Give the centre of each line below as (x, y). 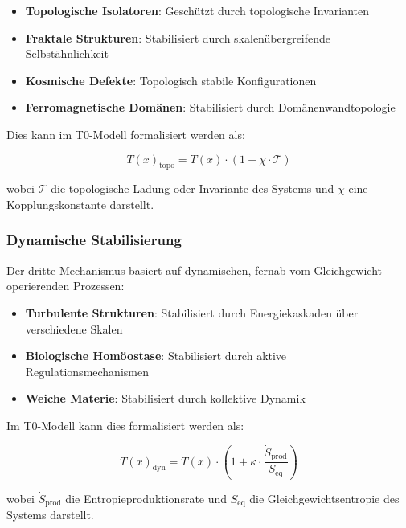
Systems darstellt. (50, 515)
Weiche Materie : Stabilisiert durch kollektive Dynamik (165, 398)
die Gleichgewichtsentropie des (324, 498)
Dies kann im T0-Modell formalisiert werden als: (126, 134)
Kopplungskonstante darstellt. (80, 204)
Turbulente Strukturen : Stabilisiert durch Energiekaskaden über (192, 312)
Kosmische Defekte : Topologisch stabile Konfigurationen (171, 80)
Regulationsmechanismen (87, 371)
